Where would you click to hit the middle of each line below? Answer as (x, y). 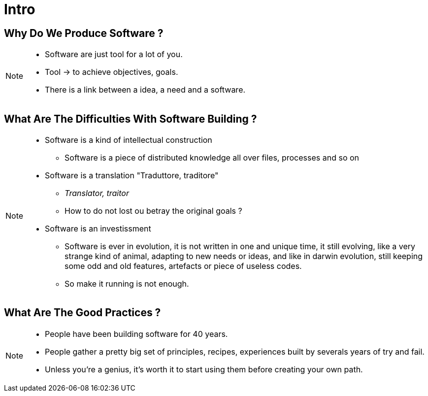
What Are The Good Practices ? (82, 313)
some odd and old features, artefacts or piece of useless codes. (183, 266)
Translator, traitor (97, 193)
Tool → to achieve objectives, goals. (112, 72)
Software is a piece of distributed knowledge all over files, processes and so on (212, 158)
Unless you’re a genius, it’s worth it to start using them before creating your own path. (204, 369)
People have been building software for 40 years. (136, 334)
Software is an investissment (98, 229)
